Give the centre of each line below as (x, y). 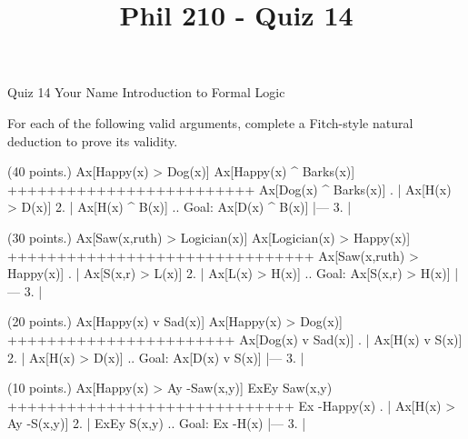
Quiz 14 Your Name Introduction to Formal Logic (146, 92)
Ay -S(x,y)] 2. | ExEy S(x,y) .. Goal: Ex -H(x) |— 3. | (157, 423)
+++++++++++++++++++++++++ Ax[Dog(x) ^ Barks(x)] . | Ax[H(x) (229, 189)
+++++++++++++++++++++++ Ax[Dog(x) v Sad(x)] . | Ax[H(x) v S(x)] (235, 339)
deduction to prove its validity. (93, 140)
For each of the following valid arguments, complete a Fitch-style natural (210, 122)
